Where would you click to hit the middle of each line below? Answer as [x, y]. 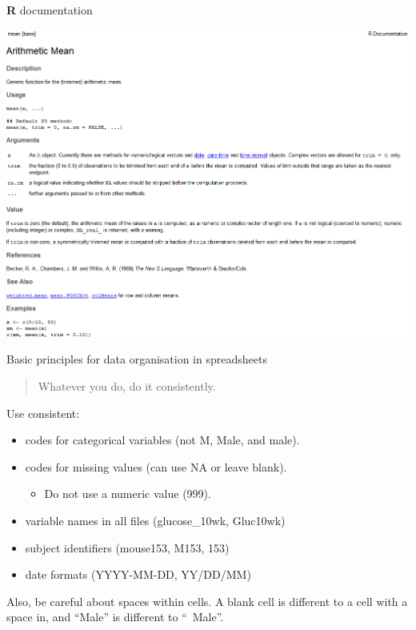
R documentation [50, 10]
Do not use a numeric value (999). [128, 494]
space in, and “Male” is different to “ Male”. [115, 617]
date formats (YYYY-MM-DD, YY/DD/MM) [138, 574]
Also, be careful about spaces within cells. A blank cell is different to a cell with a [207, 601]
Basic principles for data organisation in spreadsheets [137, 359]
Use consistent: [43, 413]
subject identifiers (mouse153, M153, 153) [127, 547]
